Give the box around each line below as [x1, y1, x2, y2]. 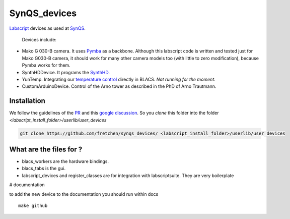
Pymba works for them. [22, 62, 70, 68]
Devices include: [22, 36, 56, 42]
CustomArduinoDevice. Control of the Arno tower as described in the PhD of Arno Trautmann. [22, 83, 216, 89]
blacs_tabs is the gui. [22, 166, 65, 172]
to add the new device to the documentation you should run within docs [9, 191, 159, 197]
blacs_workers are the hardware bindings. [22, 158, 109, 165]
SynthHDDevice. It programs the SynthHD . [22, 69, 110, 75]
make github [18, 203, 48, 209]
